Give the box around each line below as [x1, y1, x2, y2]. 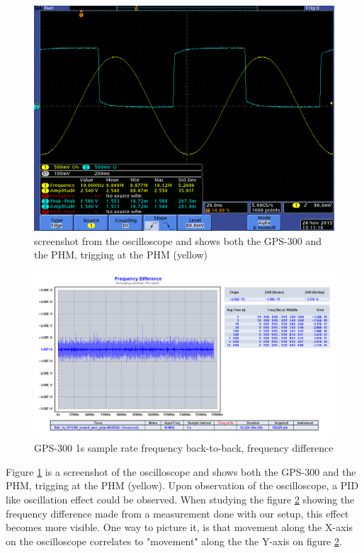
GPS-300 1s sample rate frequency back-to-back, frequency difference [34, 440, 334, 455]
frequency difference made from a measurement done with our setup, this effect [6, 506, 349, 520]
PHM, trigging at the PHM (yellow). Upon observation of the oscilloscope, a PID [6, 478, 359, 493]
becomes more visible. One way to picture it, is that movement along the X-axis [6, 520, 353, 535]
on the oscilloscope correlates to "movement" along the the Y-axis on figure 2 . [6, 533, 342, 548]
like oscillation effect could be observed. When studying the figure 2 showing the [6, 491, 355, 506]
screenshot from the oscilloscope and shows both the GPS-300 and [34, 233, 322, 248]
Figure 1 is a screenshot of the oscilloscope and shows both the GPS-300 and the [6, 464, 356, 479]
